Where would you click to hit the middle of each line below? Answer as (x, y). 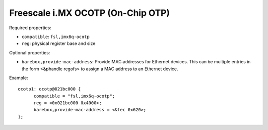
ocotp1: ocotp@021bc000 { (50, 89)
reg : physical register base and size (59, 43)
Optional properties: (30, 52)
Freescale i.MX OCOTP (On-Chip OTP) (90, 13)
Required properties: (30, 28)
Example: (19, 78)
